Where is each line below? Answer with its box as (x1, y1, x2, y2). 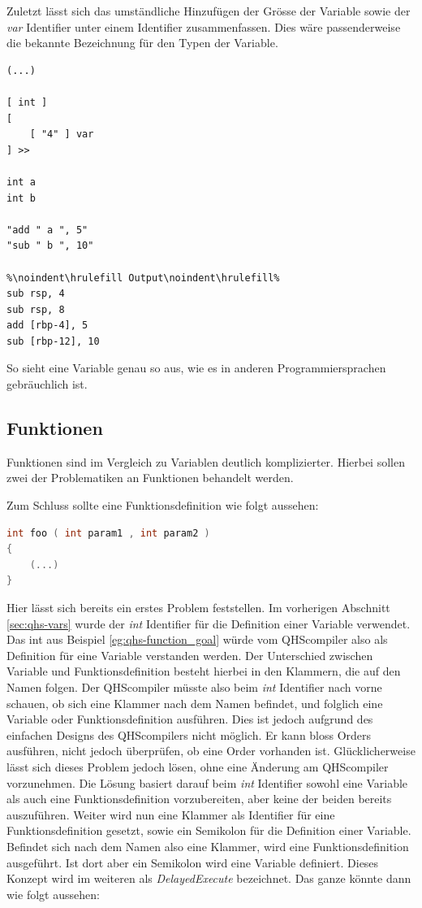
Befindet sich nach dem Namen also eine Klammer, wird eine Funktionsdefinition (6, 837, 409, 854)
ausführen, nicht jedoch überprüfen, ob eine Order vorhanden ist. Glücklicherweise (6, 742, 416, 759)
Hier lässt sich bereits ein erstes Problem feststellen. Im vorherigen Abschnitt (6, 599, 390, 616)
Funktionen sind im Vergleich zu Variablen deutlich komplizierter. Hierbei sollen (6, 453, 405, 470)
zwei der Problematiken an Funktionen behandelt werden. (6, 469, 294, 486)
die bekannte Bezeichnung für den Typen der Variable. (6, 34, 278, 51)
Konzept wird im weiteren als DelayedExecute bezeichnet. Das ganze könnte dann (6, 870, 411, 887)
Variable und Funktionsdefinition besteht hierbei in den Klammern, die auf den (6, 663, 401, 680)
